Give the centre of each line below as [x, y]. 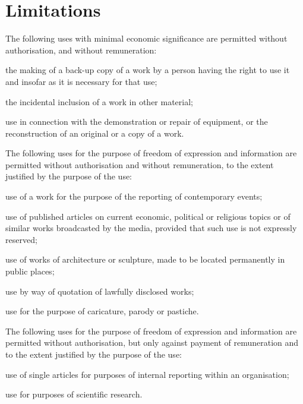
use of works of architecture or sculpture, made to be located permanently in [145, 259]
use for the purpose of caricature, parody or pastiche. [102, 311]
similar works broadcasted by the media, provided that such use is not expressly [151, 228]
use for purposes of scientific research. [74, 394]
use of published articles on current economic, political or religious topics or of [148, 216]
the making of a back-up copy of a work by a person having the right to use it [148, 70]
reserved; [21, 239]
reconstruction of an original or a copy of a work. [95, 133]
